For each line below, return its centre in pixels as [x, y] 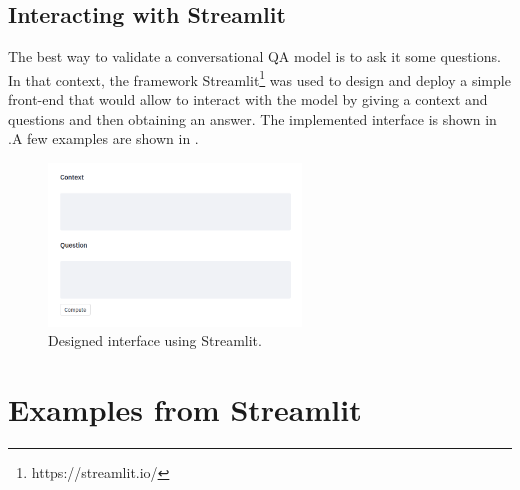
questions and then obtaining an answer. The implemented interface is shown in [252, 118]
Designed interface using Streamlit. [155, 340]
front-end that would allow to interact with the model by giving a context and [248, 99]
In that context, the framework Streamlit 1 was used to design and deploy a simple [259, 78]
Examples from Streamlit [185, 408]
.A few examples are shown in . [103, 138]
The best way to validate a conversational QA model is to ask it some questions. [254, 56]
